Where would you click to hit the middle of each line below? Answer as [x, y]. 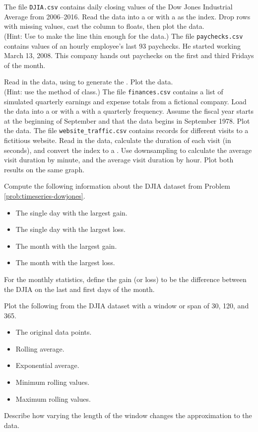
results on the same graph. [44, 169]
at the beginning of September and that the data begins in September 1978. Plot [127, 120]
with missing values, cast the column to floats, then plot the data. [104, 26]
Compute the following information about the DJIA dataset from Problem [117, 186]
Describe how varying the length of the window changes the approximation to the [128, 415]
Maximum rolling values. [53, 398]
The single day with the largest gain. [71, 212]
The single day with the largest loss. [71, 229]
